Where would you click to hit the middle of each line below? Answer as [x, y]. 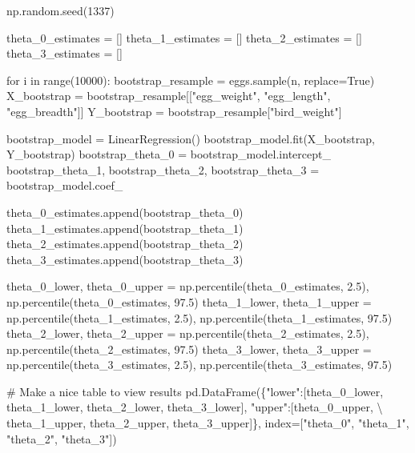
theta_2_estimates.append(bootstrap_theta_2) [125, 244]
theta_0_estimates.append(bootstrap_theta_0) [125, 212]
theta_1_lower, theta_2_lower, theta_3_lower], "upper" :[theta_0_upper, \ [195, 407]
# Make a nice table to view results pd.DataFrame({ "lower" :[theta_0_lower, [195, 391]
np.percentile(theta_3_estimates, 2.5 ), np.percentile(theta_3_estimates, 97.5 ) [199, 365]
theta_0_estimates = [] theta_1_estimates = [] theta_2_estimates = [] [184, 37]
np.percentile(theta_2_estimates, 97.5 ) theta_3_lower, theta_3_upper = [189, 349]
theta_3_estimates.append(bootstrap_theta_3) [125, 259]
